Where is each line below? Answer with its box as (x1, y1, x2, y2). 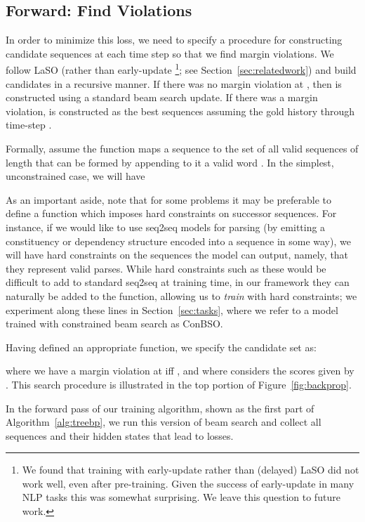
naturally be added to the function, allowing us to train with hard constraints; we (6, 288, 357, 303)
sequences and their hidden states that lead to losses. (6, 428, 234, 443)
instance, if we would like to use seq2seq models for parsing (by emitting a (6, 219, 326, 234)
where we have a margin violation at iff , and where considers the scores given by (6, 363, 354, 378)
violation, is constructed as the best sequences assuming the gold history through (6, 103, 355, 118)
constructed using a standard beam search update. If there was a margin (6, 90, 318, 105)
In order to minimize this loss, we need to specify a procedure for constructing (6, 32, 343, 47)
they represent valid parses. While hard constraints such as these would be (6, 261, 326, 275)
